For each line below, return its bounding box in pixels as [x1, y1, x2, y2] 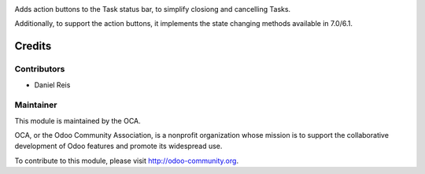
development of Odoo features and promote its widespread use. [14, 142, 223, 151]
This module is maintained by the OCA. [14, 116, 141, 125]
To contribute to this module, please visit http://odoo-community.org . [14, 156, 239, 165]
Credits [14, 39, 52, 53]
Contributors [14, 64, 65, 75]
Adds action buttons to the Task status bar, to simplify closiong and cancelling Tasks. [14, 5, 291, 13]
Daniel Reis [34, 80, 71, 90]
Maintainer [14, 99, 57, 110]
